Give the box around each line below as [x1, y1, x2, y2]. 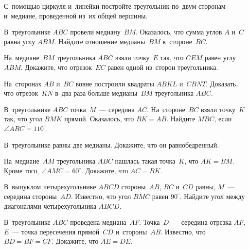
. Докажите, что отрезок [20, 62, 92, 72]
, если [214, 114, 232, 124]
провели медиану [70, 27, 121, 37]
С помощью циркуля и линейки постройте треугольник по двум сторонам [4, 1, 226, 11]
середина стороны [4, 191, 57, 201]
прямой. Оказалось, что [64, 114, 134, 124]
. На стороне [147, 104, 185, 114]
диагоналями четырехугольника [4, 200, 97, 211]
